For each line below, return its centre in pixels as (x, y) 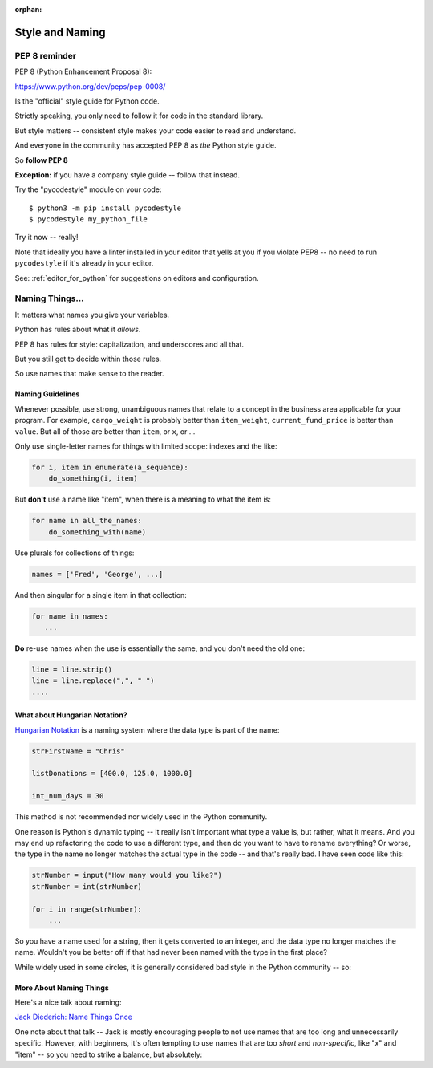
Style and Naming (60, 32)
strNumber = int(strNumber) (87, 886)
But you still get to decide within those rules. (88, 359)
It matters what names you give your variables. (92, 315)
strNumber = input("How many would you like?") (127, 875)
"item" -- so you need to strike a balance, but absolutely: (109, 1054)
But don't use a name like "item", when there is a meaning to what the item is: (143, 499)
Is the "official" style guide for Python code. (87, 101)
